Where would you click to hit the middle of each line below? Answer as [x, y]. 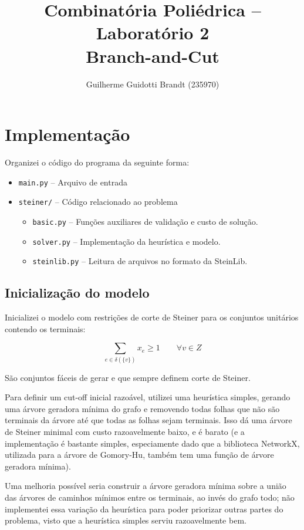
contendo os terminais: [45, 328]
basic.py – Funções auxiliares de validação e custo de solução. [145, 221]
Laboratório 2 [153, 33]
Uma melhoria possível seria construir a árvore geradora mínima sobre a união [146, 486]
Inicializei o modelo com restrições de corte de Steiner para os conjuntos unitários [152, 317]
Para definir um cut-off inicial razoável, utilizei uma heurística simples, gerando [148, 397]
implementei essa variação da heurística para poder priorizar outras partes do [144, 509]
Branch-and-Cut [153, 55]
